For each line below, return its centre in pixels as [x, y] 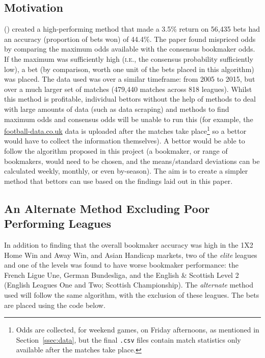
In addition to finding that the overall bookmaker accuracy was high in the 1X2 [129, 244]
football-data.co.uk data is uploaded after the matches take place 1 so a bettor [125, 130]
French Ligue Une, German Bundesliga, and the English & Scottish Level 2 [122, 275]
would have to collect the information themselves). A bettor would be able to [125, 141]
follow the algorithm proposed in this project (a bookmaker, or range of [116, 150]
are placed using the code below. [55, 305]
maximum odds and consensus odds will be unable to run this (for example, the [129, 119]
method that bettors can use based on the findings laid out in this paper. [118, 181]
